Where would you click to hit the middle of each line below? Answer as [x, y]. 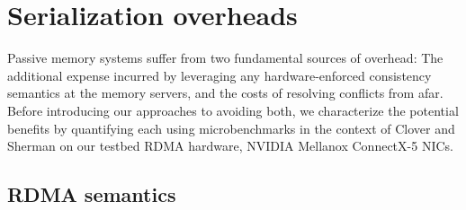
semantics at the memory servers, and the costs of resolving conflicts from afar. [225, 93]
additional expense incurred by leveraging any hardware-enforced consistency [220, 75]
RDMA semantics [92, 194]
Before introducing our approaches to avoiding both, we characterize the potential [233, 110]
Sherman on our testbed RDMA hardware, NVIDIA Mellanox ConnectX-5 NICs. [230, 146]
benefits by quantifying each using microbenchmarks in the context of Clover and [231, 128]
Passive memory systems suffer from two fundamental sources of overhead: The [225, 58]
